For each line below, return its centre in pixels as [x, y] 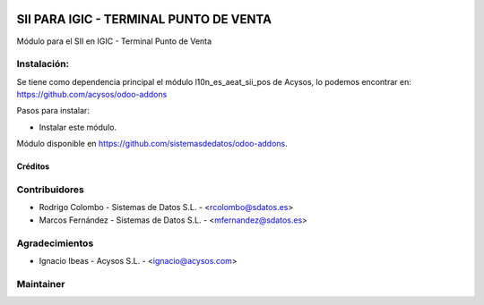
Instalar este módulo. [78, 127]
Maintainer [41, 284]
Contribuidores [50, 190]
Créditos [33, 166]
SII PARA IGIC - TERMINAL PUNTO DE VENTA [144, 19]
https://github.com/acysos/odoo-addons [92, 95]
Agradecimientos [55, 243]
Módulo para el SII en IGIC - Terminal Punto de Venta [114, 41]
